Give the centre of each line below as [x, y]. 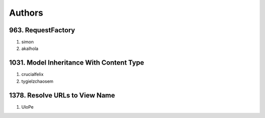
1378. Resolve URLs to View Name [62, 95]
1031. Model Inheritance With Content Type [77, 63]
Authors [26, 13]
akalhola [30, 48]
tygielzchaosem [37, 81]
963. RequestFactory [42, 30]
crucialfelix [32, 74]
